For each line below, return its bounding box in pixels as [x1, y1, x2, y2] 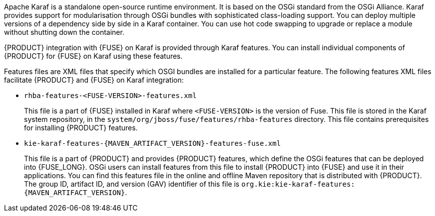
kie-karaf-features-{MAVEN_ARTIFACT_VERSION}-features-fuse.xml [24, 139, 281, 147]
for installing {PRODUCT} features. [24, 123, 138, 132]
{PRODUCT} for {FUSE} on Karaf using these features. [4, 52, 183, 60]
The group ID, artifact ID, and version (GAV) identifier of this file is [24, 180, 240, 188]
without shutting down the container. [4, 28, 124, 36]
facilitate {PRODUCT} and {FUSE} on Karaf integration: [4, 76, 184, 84]
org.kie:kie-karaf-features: [241, 180, 355, 188]
